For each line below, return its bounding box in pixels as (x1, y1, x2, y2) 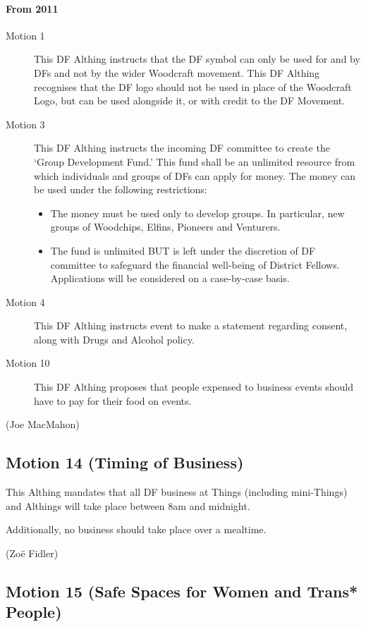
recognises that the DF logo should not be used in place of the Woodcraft (34, 79, 352, 94)
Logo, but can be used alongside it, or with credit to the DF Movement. (34, 93, 346, 108)
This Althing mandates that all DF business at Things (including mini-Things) (6, 485, 348, 499)
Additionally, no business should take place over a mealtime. (6, 522, 267, 537)
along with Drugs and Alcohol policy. (34, 331, 195, 346)
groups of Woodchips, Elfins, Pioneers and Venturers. (50, 219, 281, 234)
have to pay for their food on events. (34, 393, 192, 408)
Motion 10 (6, 355, 50, 370)
